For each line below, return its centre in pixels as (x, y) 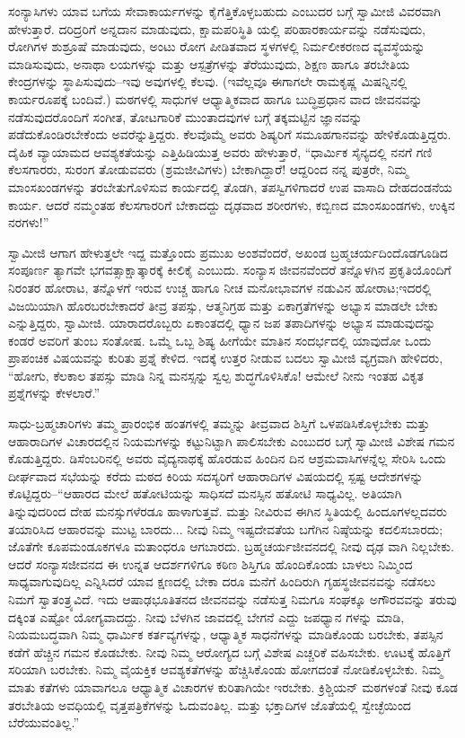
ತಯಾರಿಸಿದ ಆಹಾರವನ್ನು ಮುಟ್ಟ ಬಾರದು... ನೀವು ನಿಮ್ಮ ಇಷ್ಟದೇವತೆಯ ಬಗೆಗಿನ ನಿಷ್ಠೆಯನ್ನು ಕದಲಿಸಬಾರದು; (226, 528)
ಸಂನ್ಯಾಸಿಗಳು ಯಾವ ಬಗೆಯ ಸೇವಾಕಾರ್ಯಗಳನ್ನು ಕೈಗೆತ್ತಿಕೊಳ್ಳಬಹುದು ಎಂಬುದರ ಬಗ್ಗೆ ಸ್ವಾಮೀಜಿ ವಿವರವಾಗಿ (224, 11)
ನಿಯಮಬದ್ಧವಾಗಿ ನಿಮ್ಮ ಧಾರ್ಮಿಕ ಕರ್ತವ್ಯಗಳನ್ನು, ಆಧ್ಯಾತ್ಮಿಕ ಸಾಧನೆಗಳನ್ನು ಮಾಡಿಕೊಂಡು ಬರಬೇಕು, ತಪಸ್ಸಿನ (226, 634)
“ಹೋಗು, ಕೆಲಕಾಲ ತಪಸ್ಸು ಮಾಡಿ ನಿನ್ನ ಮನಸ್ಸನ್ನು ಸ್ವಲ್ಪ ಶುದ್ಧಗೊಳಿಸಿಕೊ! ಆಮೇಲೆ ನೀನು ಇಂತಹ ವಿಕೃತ (216, 375)
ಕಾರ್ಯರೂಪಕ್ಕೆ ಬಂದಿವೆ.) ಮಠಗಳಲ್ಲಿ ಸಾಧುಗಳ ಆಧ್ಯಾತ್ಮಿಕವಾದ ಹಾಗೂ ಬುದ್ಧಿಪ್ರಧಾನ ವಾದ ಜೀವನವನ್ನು (215, 98)
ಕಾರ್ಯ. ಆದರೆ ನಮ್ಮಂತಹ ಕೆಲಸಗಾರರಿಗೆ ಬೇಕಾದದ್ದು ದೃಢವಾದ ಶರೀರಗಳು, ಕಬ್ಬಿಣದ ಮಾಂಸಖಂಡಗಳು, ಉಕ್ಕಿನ (232, 204)
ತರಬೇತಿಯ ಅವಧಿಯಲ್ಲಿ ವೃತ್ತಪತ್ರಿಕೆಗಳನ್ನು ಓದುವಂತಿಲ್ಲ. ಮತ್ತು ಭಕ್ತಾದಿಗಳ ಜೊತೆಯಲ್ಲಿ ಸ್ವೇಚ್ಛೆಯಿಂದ (210, 704)
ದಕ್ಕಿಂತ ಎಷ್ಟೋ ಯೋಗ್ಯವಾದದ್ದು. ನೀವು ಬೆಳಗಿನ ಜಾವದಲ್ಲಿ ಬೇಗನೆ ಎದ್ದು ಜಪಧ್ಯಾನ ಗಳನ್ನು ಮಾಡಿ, (206, 616)
